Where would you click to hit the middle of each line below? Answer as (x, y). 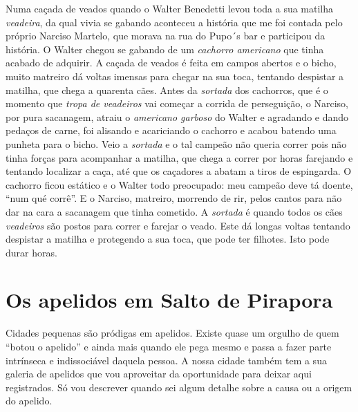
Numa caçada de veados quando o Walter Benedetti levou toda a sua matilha (170, 8)
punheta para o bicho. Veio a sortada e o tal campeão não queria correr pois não (176, 143)
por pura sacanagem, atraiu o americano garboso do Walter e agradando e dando (177, 116)
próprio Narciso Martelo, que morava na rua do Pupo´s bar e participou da (166, 36)
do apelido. (29, 401)
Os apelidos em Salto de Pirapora (169, 300)
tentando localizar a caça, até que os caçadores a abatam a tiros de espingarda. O (179, 171)
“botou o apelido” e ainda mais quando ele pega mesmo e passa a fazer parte (169, 346)
